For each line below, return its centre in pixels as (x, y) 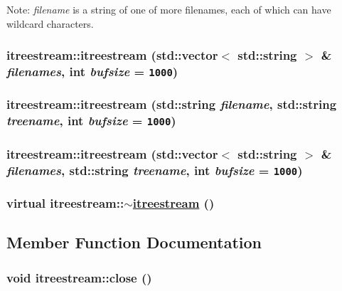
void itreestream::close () (79, 277)
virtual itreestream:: (65, 203)
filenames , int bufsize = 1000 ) (92, 72)
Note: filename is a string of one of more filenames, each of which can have (169, 9)
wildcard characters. (50, 23)
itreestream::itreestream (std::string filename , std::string (172, 104)
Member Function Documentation (134, 242)
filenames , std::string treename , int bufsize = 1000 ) (155, 170)
